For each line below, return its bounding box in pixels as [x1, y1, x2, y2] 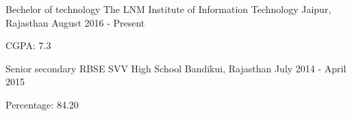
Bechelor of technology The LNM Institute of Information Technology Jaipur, [5, 2, 331, 16]
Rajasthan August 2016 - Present [5, 15, 145, 29]
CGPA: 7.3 [5, 38, 51, 53]
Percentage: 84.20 [5, 97, 79, 111]
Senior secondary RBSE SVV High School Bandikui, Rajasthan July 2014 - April [5, 61, 347, 75]
